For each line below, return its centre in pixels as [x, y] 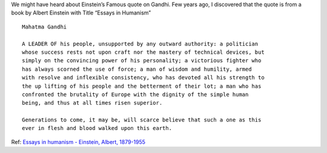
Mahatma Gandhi [45, 27]
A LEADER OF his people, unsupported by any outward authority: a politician [140, 44]
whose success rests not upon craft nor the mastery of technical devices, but [143, 52]
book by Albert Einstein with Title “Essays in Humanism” [81, 13]
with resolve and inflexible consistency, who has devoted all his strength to [143, 78]
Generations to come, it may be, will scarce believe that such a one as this [142, 120]
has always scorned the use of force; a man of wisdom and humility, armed [137, 69]
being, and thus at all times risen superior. [92, 103]
